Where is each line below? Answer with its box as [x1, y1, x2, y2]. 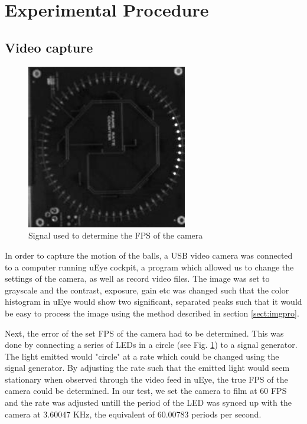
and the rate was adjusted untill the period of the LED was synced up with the [5, 396, 292, 409]
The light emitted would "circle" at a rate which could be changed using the [5, 350, 279, 362]
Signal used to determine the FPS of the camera [28, 229, 203, 242]
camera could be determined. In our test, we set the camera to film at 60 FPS [5, 384, 287, 397]
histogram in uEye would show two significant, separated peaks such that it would [5, 295, 302, 308]
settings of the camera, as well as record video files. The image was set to [5, 272, 270, 285]
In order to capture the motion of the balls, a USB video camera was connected [5, 249, 293, 261]
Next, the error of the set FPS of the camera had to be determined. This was [5, 327, 284, 339]
